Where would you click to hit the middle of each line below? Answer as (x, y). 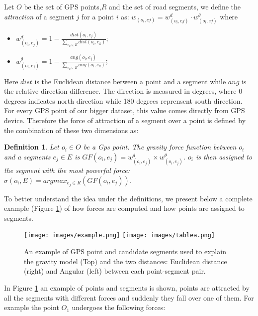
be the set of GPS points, (63, 6)
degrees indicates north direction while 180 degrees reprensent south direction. (123, 100)
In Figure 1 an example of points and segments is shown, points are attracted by (127, 287)
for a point (98, 16)
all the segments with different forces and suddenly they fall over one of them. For (129, 297)
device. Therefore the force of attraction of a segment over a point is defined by (125, 120)
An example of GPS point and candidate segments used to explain (125, 251)
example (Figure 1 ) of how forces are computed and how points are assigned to (124, 208)
